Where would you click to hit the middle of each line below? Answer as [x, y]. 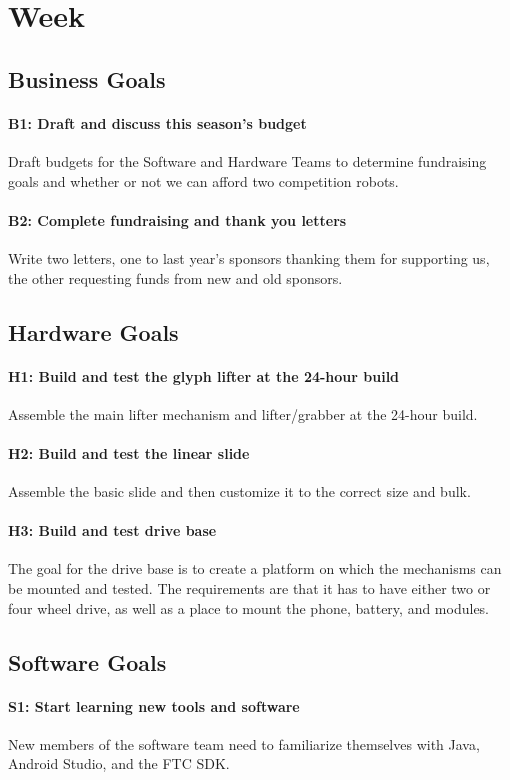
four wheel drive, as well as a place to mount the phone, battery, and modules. [249, 607]
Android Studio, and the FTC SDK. [119, 763]
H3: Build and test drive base [112, 530]
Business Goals [87, 78]
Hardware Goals [93, 331]
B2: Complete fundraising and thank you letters [177, 219]
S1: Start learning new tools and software [154, 705]
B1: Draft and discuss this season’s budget [157, 122]
